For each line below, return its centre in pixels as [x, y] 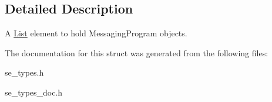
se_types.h [24, 72]
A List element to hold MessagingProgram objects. [96, 33]
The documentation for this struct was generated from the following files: [137, 52]
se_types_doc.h [34, 92]
